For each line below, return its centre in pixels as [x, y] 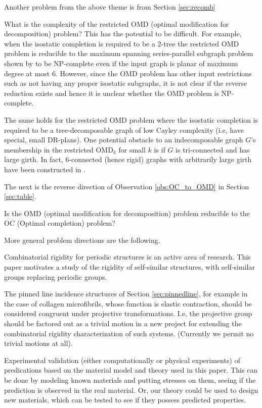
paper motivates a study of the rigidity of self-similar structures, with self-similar [129, 267]
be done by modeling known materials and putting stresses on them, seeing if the [130, 380]
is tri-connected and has [213, 149]
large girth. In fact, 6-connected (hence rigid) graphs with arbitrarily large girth [128, 159]
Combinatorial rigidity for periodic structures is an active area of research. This [127, 257]
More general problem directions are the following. [82, 240]
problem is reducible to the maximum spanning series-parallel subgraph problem [129, 53]
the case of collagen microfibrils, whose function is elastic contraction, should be [128, 303]
